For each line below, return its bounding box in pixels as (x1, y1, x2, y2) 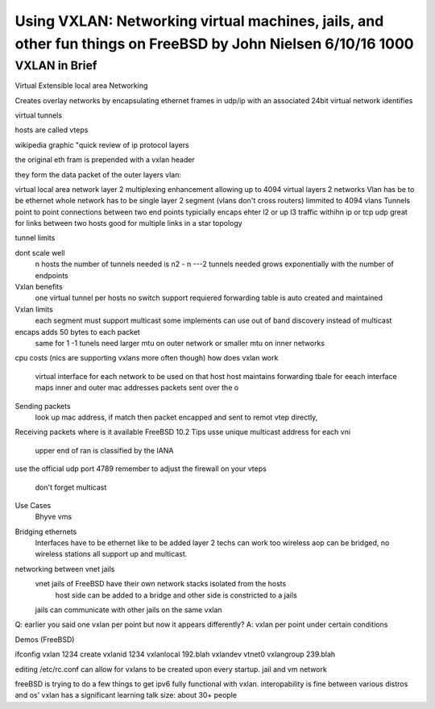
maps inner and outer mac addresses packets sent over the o (35, 383, 239, 393)
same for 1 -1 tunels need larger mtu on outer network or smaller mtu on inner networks (35, 339, 325, 348)
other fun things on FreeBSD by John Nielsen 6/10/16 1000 (14, 35, 414, 52)
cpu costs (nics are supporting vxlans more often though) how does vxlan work (14, 353, 279, 363)
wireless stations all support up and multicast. (35, 549, 188, 559)
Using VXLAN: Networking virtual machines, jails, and (14, 12, 384, 30)
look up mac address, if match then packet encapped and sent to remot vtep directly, (35, 412, 318, 422)
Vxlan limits (14, 304, 54, 314)
